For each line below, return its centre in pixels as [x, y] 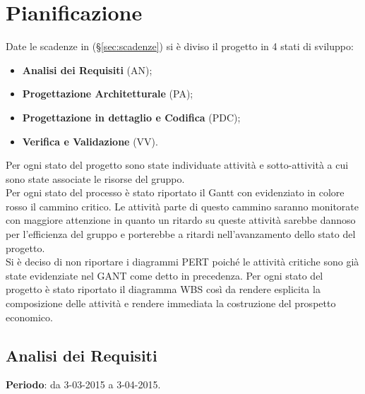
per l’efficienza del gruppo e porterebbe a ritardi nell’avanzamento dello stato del [181, 234]
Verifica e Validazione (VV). [90, 141]
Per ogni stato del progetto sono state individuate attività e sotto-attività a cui [177, 165]
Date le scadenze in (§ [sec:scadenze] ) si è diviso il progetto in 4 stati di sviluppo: [180, 46]
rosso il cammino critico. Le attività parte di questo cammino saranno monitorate [182, 206]
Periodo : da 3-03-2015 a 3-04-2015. [83, 384]
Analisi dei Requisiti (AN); [87, 70]
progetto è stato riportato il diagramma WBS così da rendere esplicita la [163, 289]
